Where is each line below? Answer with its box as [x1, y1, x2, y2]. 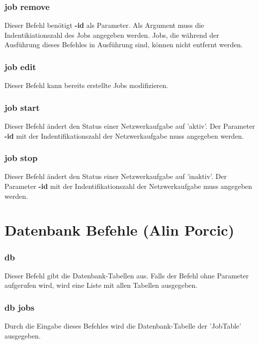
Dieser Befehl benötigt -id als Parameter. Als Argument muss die [4, 20, 204, 30]
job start [4, 101, 40, 113]
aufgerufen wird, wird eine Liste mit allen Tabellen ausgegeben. [4, 280, 198, 290]
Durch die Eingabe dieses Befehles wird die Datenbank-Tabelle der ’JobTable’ [4, 321, 242, 331]
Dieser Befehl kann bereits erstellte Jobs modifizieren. [4, 80, 169, 90]
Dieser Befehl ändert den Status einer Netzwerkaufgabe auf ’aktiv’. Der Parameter [4, 121, 255, 131]
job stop [4, 152, 38, 164]
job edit [4, 60, 36, 73]
